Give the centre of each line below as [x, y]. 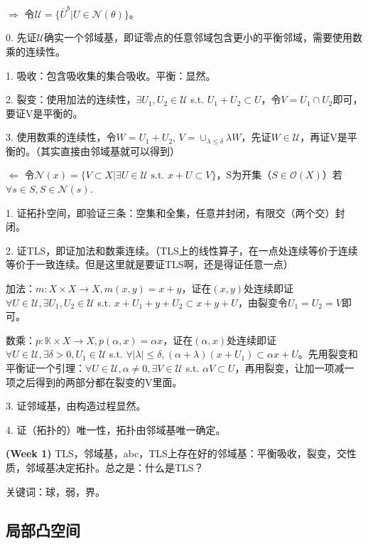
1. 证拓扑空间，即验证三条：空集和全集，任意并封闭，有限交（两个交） [171, 212]
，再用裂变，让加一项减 [289, 368]
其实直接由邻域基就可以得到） [110, 150]
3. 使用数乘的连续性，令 [61, 137]
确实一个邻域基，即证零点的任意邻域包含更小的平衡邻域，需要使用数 [203, 37]
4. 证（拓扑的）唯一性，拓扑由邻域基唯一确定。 [116, 429]
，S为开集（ [244, 175]
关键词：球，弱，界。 [55, 491]
